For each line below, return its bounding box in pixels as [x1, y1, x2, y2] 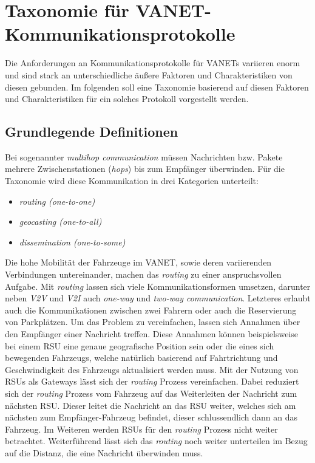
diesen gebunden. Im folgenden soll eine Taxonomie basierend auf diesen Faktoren [5, 80, 309, 93]
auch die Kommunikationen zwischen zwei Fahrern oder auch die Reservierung [5, 303, 297, 316]
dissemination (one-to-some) [19, 235, 126, 248]
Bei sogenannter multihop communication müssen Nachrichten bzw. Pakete [5, 150, 283, 163]
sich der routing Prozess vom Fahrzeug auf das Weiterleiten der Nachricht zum [5, 386, 297, 399]
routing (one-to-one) [19, 194, 95, 207]
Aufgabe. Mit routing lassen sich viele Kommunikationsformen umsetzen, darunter [5, 280, 311, 292]
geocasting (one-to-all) [19, 215, 102, 228]
